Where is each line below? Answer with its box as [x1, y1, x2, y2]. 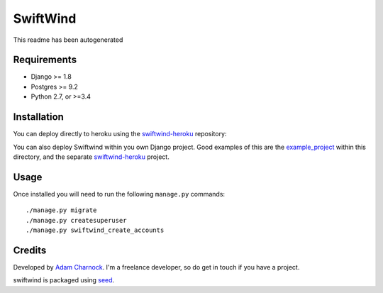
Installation [13, 111, 64, 123]
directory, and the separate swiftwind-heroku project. [13, 153, 170, 161]
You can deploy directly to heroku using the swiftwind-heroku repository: [13, 130, 227, 138]
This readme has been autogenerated [13, 35, 123, 44]
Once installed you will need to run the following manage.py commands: [13, 189, 226, 198]
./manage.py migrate [26, 206, 97, 214]
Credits [13, 244, 47, 256]
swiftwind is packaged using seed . [13, 276, 115, 284]
